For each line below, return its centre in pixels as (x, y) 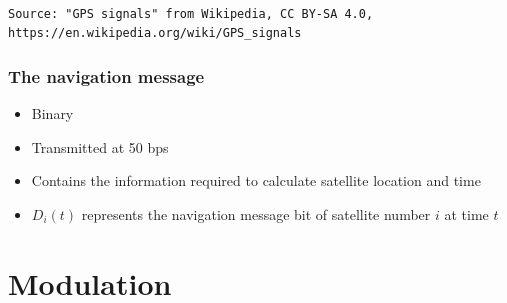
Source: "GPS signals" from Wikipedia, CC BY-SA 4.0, (191, 13)
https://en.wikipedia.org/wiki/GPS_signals (155, 33)
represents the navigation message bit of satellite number (256, 213)
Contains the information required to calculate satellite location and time (256, 180)
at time (466, 213)
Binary (52, 113)
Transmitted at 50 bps (100, 146)
